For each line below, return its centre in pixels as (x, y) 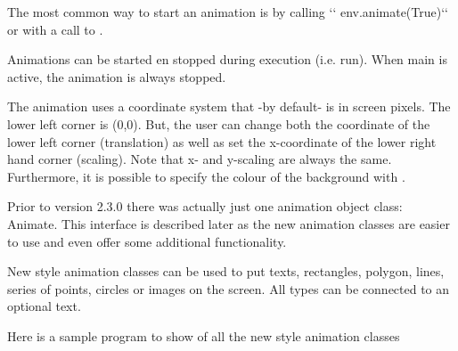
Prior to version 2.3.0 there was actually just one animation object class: (205, 206)
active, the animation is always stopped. (117, 76)
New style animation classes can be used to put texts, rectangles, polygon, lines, (226, 271)
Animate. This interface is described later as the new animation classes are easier (229, 223)
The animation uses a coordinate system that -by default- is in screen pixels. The (229, 106)
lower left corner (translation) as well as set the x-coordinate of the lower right (222, 141)
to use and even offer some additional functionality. (147, 241)
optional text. (44, 306)
